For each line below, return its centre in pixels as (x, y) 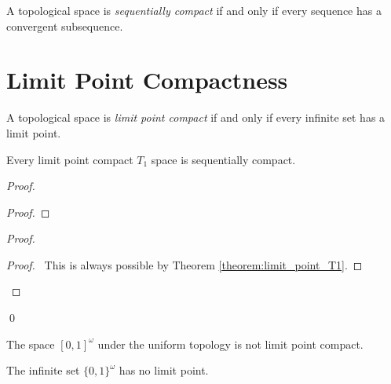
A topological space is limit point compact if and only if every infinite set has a (196, 117)
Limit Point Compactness (147, 80)
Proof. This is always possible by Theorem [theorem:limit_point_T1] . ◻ (185, 264)
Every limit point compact (70, 159)
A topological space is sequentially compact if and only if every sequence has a (194, 10)
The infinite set (43, 370)
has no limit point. (164, 370)
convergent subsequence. (65, 26)
